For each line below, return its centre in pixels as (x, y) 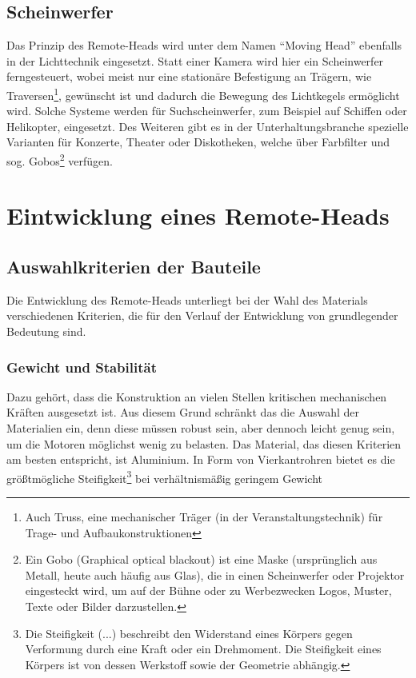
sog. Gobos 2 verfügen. (60, 160)
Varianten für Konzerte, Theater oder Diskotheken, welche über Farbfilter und (198, 142)
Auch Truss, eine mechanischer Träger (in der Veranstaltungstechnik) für (204, 517)
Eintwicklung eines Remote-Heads (198, 215)
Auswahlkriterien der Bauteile (134, 267)
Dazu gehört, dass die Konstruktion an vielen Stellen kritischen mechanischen (197, 396)
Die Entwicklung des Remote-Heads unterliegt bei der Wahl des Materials (187, 299)
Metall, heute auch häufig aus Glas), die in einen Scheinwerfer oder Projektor (215, 574)
